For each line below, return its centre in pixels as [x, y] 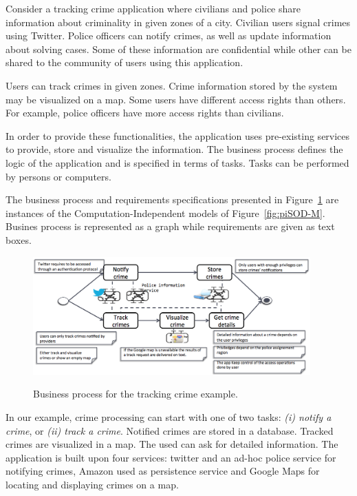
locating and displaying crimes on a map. [92, 485]
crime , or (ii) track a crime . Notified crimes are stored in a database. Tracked [170, 430]
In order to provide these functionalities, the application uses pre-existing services [178, 135]
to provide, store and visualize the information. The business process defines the [174, 149]
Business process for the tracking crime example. [136, 394]
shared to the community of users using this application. [125, 62]
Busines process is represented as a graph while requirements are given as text [170, 226]
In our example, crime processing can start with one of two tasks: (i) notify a [169, 417]
